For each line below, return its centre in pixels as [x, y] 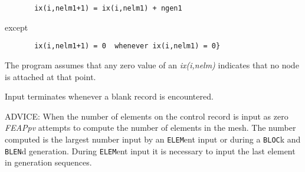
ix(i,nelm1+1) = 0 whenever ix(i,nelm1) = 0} [127, 46]
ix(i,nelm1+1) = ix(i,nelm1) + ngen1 [108, 8]
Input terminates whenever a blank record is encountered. [109, 96]
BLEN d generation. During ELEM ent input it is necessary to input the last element [150, 150]
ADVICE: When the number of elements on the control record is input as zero [147, 116]
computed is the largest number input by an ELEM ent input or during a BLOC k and [153, 139]
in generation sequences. [48, 162]
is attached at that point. [50, 76]
